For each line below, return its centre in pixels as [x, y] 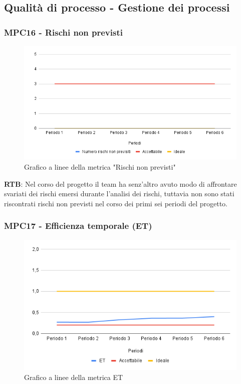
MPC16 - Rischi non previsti [63, 32]
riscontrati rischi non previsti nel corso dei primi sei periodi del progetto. [116, 203]
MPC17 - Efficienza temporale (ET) [78, 226]
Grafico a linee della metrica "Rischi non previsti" [100, 167]
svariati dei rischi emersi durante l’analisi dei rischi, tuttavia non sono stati [119, 194]
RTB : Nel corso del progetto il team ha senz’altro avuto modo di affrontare [120, 183]
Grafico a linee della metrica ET [74, 377]
